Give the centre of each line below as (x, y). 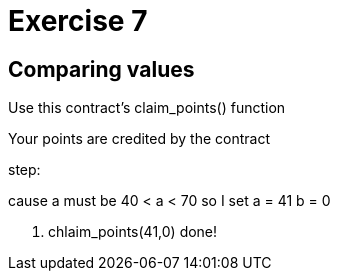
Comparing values (101, 69)
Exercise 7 (78, 21)
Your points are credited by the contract (139, 139)
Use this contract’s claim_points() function (147, 108)
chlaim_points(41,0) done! (133, 232)
